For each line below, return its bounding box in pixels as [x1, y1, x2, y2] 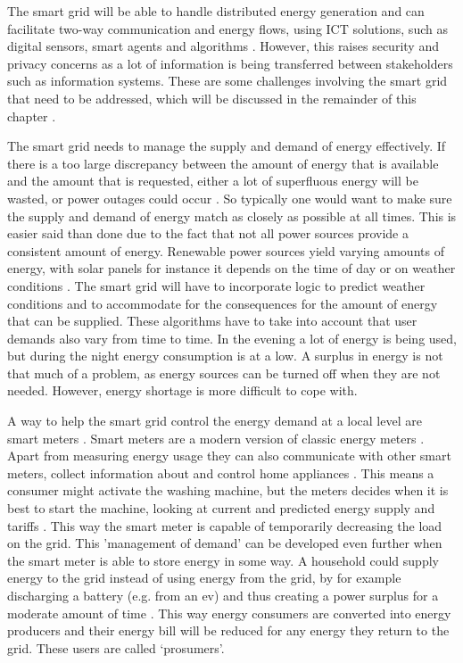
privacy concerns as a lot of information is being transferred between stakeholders [7, 54, 453, 72]
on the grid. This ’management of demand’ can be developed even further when [7, 534, 442, 552]
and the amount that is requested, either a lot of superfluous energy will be [7, 171, 418, 190]
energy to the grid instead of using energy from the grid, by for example [7, 568, 401, 587]
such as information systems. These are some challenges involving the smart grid [7, 71, 448, 90]
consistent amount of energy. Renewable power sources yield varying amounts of [7, 241, 444, 260]
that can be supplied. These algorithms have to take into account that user [7, 311, 418, 330]
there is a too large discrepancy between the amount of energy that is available [7, 153, 439, 172]
